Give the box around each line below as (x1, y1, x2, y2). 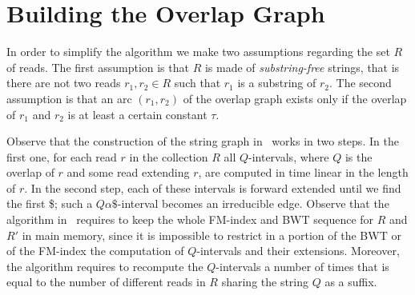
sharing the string (221, 273, 309, 290)
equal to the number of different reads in (6, 273, 206, 290)
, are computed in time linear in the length (198, 164, 409, 181)
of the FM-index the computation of (6, 242, 184, 259)
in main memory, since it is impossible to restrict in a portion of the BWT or (22, 226, 401, 243)
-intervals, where (248, 148, 329, 165)
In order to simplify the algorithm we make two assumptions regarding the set (6, 43, 390, 60)
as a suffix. (324, 273, 377, 290)
